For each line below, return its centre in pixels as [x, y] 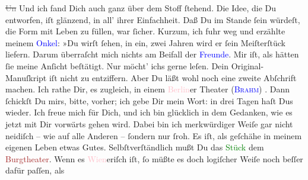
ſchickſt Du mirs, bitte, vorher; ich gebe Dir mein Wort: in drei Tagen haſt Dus [149, 100]
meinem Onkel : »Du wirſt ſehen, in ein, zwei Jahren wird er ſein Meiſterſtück [145, 42]
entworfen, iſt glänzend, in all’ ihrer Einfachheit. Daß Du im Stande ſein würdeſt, [153, 19]
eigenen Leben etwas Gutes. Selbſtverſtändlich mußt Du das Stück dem [135, 147]
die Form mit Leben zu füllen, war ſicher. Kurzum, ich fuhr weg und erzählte [145, 31]
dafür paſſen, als [35, 170]
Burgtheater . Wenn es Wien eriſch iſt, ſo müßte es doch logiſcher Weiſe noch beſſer [154, 158]
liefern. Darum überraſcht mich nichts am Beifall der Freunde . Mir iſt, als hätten [152, 54]
